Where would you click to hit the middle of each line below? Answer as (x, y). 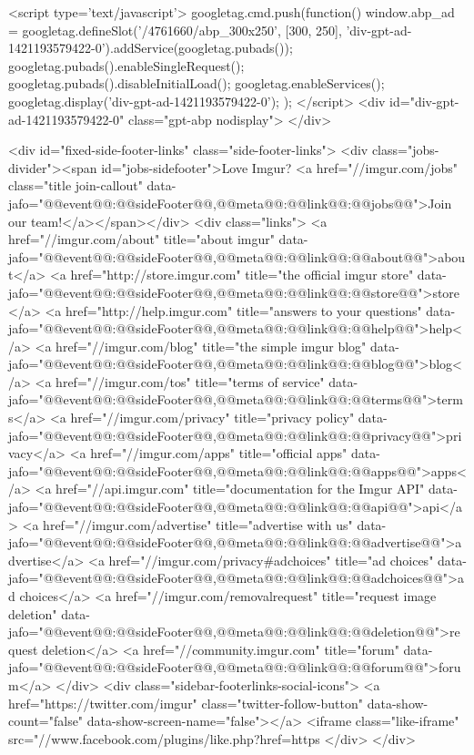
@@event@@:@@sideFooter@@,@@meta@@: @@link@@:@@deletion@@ (239, 632)
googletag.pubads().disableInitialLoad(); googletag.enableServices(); (197, 83)
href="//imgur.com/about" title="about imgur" (141, 239)
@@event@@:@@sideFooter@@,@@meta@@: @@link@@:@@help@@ (229, 328)
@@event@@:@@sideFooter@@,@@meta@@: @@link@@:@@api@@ (226, 507)
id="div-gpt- (424, 101)
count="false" (46, 721)
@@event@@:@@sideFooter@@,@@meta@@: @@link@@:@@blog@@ (229, 364)
